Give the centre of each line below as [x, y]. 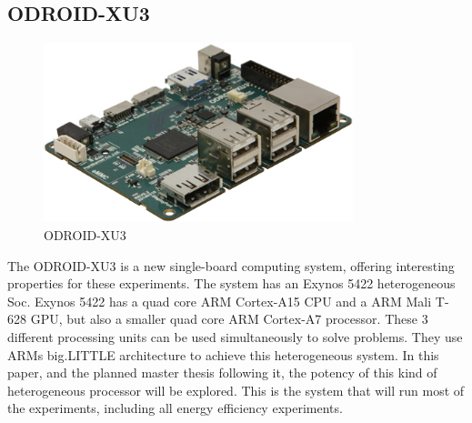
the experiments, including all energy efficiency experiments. [175, 408]
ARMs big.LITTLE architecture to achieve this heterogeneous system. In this [223, 354]
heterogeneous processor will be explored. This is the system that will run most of [236, 390]
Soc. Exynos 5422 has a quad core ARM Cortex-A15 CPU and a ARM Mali [220, 301]
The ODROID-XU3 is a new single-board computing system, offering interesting [231, 265]
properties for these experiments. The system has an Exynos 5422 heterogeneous [231, 283]
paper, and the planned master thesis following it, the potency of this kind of [222, 373]
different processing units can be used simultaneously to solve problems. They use [235, 337]
